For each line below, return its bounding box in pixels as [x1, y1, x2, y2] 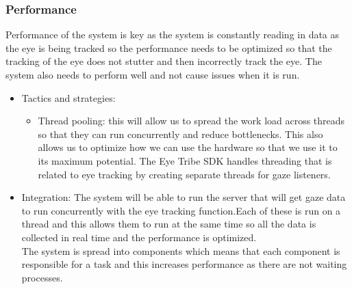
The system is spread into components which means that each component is [21, 243, 340, 258]
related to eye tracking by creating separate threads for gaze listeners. [38, 167, 331, 181]
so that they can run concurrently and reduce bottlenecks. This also [38, 126, 323, 141]
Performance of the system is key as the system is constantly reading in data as [5, 27, 340, 42]
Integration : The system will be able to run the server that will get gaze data [21, 190, 346, 204]
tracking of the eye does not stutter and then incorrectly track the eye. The [5, 54, 322, 68]
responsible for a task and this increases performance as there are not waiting [21, 257, 347, 271]
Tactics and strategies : [21, 90, 116, 105]
